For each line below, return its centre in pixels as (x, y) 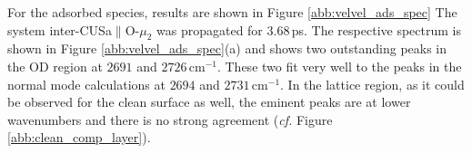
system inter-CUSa (60, 29)
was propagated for (210, 29)
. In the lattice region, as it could (372, 84)
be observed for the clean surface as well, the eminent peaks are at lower (209, 102)
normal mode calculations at (86, 84)
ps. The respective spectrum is (376, 29)
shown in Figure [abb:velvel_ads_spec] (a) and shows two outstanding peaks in (227, 48)
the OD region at (55, 66)
